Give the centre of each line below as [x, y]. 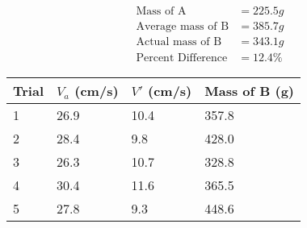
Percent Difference [182, 58]
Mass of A [161, 12]
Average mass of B [183, 27]
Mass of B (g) [250, 91]
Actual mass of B [179, 42]
